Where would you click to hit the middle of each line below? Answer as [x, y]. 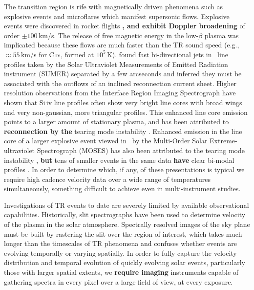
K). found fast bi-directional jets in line [167, 54]
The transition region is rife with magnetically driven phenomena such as [114, 6]
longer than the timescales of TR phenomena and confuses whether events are [121, 243]
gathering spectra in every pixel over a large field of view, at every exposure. [118, 281]
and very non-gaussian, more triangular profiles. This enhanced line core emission [126, 112]
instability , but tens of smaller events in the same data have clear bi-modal [119, 160]
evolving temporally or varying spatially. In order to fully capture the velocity [120, 253]
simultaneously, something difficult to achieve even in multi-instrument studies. [122, 189]
